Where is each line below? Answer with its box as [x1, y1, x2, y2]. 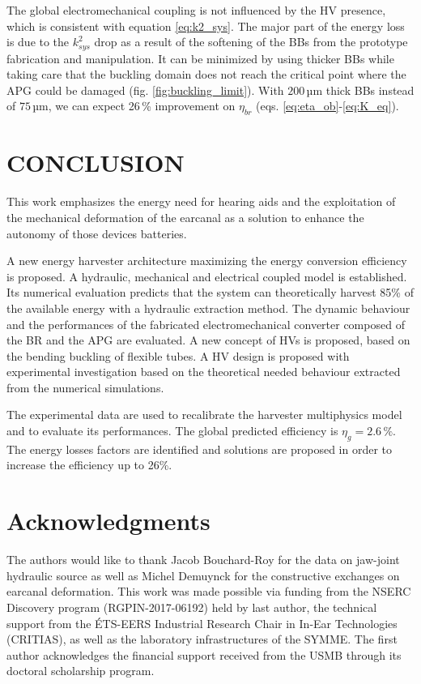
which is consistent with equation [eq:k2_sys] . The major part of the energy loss [6, 17, 405, 34]
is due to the [6, 33, 70, 50]
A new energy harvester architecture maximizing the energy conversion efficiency [6, 252, 407, 269]
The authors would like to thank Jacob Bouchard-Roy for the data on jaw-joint [6, 551, 400, 568]
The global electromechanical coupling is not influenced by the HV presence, [6, 2, 386, 18]
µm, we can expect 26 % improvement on [32, 97, 236, 114]
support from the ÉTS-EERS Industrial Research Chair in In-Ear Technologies [6, 614, 398, 631]
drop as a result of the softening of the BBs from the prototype [94, 33, 408, 50]
